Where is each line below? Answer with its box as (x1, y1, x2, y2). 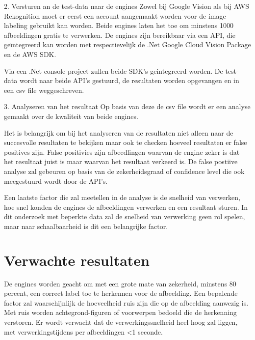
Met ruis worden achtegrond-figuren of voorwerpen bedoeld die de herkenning (4, 307, 237, 317)
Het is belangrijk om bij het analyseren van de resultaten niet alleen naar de (4, 127, 233, 138)
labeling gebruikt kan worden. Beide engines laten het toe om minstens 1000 (4, 20, 233, 30)
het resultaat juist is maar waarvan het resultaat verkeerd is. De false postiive (4, 156, 238, 167)
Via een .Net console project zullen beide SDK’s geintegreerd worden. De (4, 65, 223, 76)
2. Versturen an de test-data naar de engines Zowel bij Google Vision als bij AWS (4, 1, 249, 11)
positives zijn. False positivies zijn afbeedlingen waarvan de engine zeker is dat (4, 146, 240, 157)
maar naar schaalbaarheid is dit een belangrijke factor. (4, 221, 168, 231)
